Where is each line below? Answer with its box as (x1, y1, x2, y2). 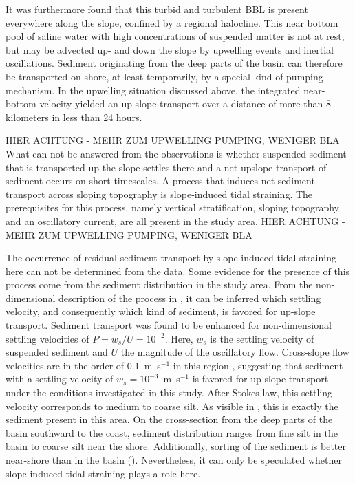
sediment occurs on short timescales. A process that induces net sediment (6, 173, 315, 188)
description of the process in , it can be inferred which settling (58, 290, 321, 305)
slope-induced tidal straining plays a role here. (6, 466, 201, 480)
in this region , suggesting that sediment (173, 358, 343, 372)
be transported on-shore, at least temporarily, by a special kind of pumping (6, 69, 323, 83)
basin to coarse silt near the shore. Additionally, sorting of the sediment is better (6, 439, 347, 453)
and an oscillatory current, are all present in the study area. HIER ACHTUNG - (6, 213, 345, 228)
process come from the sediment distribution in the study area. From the (6, 277, 313, 292)
